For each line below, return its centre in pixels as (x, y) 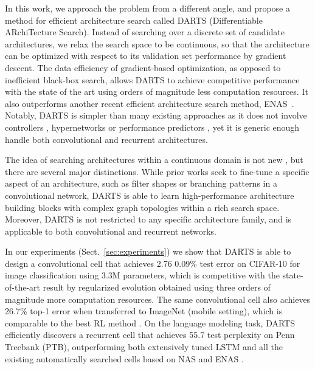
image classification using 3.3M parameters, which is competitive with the (142, 275)
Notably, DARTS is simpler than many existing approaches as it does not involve (156, 115)
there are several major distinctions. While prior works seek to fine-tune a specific (157, 171)
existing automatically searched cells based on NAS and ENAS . (124, 358)
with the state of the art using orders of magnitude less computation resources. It (157, 91)
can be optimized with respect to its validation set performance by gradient (146, 56)
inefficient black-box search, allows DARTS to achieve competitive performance (152, 79)
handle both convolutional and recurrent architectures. (106, 139)
